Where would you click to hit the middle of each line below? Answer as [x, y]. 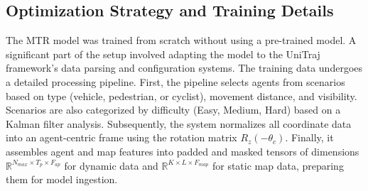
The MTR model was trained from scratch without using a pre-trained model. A [181, 40]
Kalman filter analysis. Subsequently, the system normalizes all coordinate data [179, 123]
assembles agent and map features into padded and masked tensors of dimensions [183, 151]
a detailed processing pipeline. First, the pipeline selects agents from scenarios [175, 81]
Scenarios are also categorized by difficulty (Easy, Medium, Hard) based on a [173, 110]
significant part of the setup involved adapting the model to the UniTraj [163, 54]
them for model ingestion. [62, 179]
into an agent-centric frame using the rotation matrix [121, 137]
